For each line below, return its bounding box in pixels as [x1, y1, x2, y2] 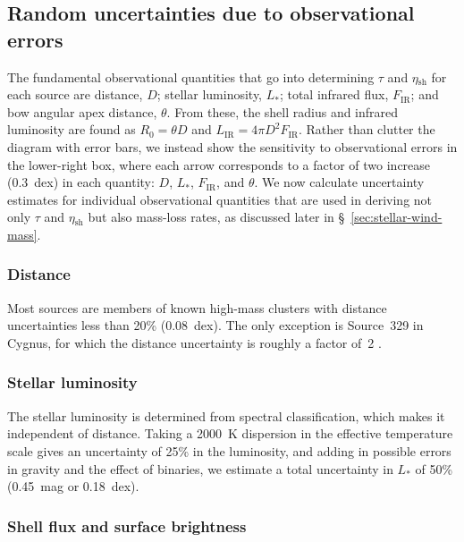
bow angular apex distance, [7, 102, 157, 121]
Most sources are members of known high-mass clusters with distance [7, 298, 387, 317]
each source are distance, [7, 85, 143, 104]
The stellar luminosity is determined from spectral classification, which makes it [7, 406, 445, 425]
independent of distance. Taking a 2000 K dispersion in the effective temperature [7, 424, 453, 443]
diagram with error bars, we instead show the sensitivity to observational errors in [7, 137, 458, 156]
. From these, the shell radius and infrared [166, 102, 399, 121]
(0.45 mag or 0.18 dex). [7, 477, 139, 495]
